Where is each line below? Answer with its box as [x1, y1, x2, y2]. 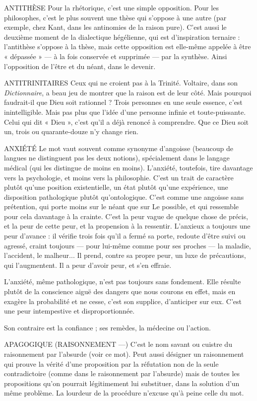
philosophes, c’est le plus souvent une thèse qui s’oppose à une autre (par [4, 12, 227, 22]
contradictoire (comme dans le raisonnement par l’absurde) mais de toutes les [4, 368, 240, 379]
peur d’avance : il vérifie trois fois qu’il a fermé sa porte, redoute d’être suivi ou [4, 231, 246, 241]
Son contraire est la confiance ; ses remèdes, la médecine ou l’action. [4, 322, 211, 332]
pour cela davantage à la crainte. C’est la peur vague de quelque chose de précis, [4, 211, 248, 221]
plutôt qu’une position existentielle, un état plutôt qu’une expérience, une [4, 182, 228, 192]
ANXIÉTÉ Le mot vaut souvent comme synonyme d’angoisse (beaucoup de [4, 143, 234, 153]
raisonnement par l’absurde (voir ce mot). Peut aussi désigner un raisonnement [4, 349, 244, 359]
